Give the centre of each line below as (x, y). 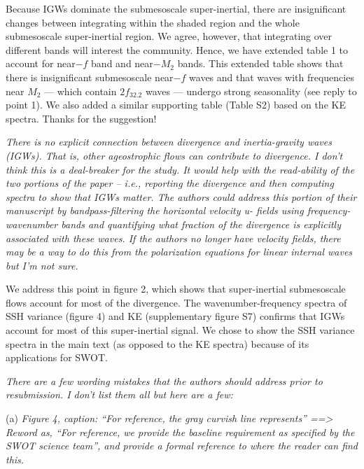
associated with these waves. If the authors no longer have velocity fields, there (173, 238)
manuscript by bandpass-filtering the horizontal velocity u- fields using (155, 210)
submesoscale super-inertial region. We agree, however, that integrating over (169, 36)
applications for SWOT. (57, 357)
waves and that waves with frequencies (272, 77)
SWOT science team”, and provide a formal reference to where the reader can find (182, 446)
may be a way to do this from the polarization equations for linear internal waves (179, 252)
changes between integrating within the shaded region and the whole (153, 22)
